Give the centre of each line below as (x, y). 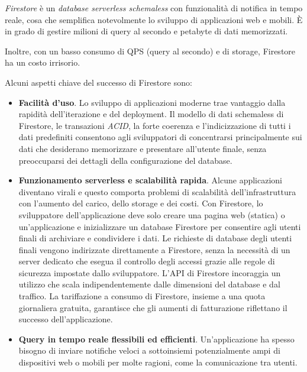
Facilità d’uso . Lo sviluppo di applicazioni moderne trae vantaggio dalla (152, 102)
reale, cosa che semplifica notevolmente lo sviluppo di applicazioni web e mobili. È (154, 19)
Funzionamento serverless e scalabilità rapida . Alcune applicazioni (151, 180)
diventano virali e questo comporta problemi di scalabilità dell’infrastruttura (157, 191)
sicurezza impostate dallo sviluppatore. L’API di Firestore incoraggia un (150, 272)
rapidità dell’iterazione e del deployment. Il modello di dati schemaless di (151, 114)
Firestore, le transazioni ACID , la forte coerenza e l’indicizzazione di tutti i (155, 125)
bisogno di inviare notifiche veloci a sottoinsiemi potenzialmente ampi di (149, 350)
